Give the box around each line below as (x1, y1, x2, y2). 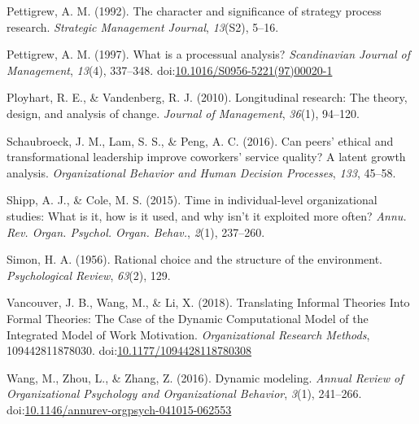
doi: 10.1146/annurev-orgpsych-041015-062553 (7, 400, 232, 417)
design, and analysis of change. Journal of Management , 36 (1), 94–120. (7, 104, 360, 121)
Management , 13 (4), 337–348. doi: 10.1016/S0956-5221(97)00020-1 (7, 61, 333, 78)
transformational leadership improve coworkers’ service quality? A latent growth (7, 148, 406, 165)
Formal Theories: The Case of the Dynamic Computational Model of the (7, 309, 369, 326)
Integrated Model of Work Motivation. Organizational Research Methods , (7, 326, 370, 343)
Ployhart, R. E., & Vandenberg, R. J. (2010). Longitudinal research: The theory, (7, 89, 408, 106)
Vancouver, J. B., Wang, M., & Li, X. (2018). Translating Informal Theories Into (7, 294, 410, 311)
